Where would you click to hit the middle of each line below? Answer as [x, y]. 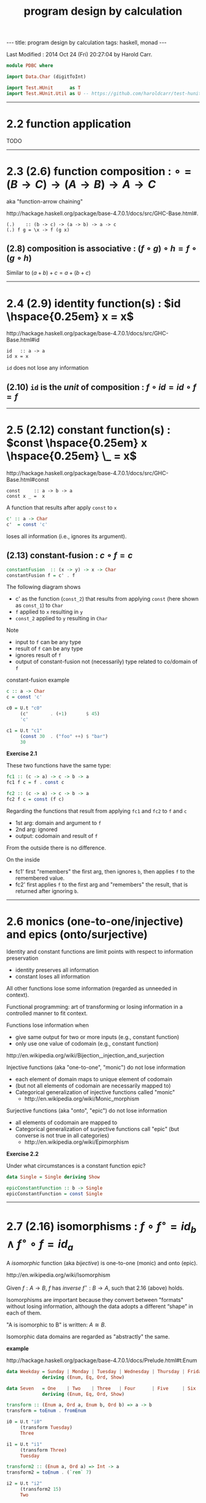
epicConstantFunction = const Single [55, 1193]
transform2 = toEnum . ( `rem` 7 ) [49, 1472]
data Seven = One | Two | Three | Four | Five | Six [101, 1388]
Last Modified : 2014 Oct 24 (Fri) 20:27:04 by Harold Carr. [79, 55]
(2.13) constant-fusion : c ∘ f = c [70, 556]
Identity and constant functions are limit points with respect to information [100, 951]
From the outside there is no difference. [56, 848]
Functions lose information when [48, 1025]
